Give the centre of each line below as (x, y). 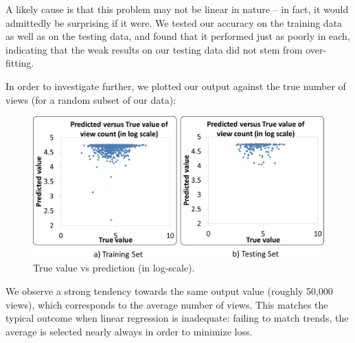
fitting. (20, 63)
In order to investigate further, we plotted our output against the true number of (176, 86)
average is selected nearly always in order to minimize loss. (129, 331)
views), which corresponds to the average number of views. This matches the (167, 304)
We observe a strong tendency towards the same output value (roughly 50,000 (169, 290)
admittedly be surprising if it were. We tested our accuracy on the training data (174, 22)
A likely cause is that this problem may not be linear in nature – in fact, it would (177, 9)
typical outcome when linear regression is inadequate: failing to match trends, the (177, 318)
